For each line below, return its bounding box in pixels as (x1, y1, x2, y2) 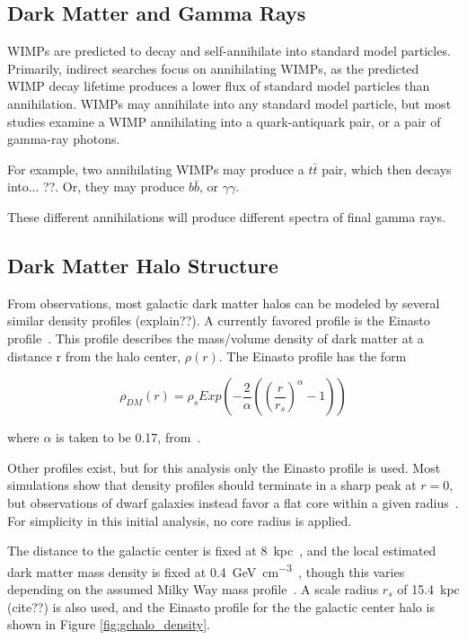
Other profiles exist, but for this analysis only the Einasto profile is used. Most (7, 458, 441, 476)
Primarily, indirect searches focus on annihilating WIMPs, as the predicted (7, 58, 419, 77)
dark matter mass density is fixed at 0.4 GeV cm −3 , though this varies (7, 559, 405, 581)
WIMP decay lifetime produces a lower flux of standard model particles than (7, 76, 430, 95)
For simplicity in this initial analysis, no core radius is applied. (7, 511, 352, 529)
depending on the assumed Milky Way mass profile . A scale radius (7, 579, 379, 598)
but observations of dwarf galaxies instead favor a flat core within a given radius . (7, 493, 459, 511)
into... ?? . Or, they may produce (7, 177, 185, 196)
